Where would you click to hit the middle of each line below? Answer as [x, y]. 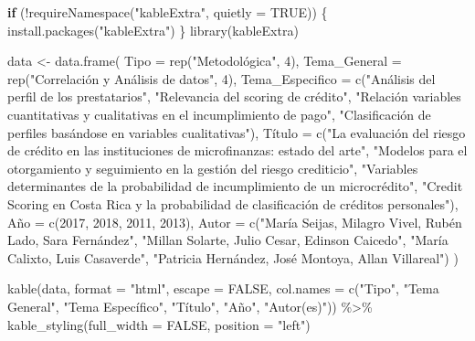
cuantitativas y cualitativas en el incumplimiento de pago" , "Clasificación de [219, 114]
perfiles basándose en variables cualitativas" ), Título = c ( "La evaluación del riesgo [237, 132]
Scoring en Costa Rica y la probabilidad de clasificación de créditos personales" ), [233, 203]
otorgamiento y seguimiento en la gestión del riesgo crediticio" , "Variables [213, 168]
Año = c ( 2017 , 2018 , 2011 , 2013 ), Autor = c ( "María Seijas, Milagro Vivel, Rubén [235, 222]
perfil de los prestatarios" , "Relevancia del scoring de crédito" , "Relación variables [234, 96]
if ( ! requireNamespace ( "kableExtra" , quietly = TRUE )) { [168, 12]
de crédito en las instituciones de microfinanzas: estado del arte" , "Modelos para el [237, 150]
